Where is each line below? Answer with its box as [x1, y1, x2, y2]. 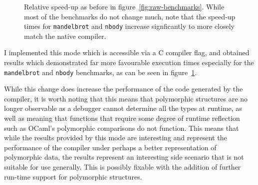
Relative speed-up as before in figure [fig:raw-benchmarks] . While [24, 1, 225, 11]
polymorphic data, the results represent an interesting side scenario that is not [4, 152, 244, 162]
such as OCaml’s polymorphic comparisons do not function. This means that [4, 122, 239, 133]
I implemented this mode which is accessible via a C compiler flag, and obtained [4, 47, 250, 58]
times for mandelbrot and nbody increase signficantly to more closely [24, 21, 235, 31]
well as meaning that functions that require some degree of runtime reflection [4, 113, 240, 123]
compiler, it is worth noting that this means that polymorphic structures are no [4, 93, 248, 103]
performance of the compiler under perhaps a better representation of [4, 142, 217, 152]
